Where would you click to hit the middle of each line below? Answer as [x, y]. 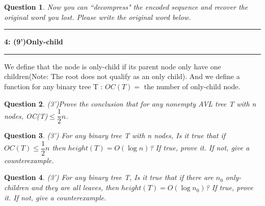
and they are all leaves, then [75, 187]
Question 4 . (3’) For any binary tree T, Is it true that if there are [109, 177]
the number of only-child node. [192, 86]
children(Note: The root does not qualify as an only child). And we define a [122, 76]
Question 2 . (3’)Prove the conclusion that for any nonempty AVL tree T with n [130, 103]
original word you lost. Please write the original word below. [98, 17]
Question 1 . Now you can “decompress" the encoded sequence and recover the [126, 7]
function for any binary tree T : [54, 86]
